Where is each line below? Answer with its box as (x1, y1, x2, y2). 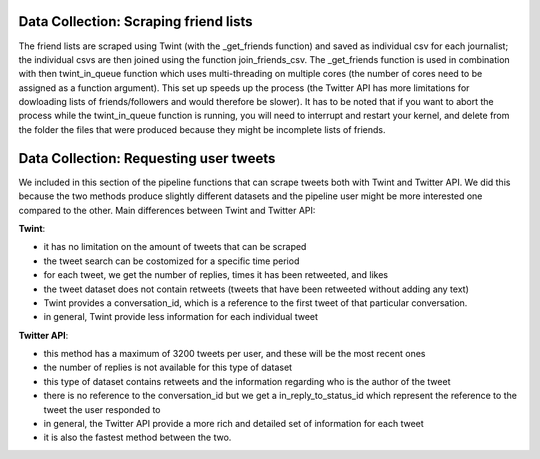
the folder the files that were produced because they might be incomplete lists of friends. (18, 123, 386, 135)
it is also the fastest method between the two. (43, 431, 232, 444)
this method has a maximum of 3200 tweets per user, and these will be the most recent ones (43, 348, 426, 360)
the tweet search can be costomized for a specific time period (43, 255, 300, 267)
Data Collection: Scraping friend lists (18, 13, 254, 30)
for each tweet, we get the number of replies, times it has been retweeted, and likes (43, 269, 389, 281)
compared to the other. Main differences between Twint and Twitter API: (18, 204, 316, 216)
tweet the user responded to (43, 403, 161, 415)
